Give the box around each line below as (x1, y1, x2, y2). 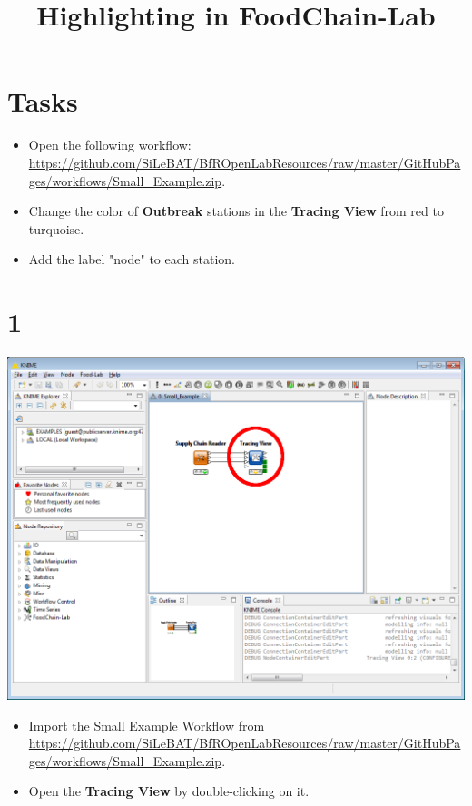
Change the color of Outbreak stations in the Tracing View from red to (28, 201, 444, 221)
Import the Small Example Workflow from (28, 715, 265, 734)
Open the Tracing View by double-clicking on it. (28, 781, 310, 801)
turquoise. (28, 219, 84, 238)
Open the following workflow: (28, 135, 192, 154)
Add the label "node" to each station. (28, 250, 235, 269)
